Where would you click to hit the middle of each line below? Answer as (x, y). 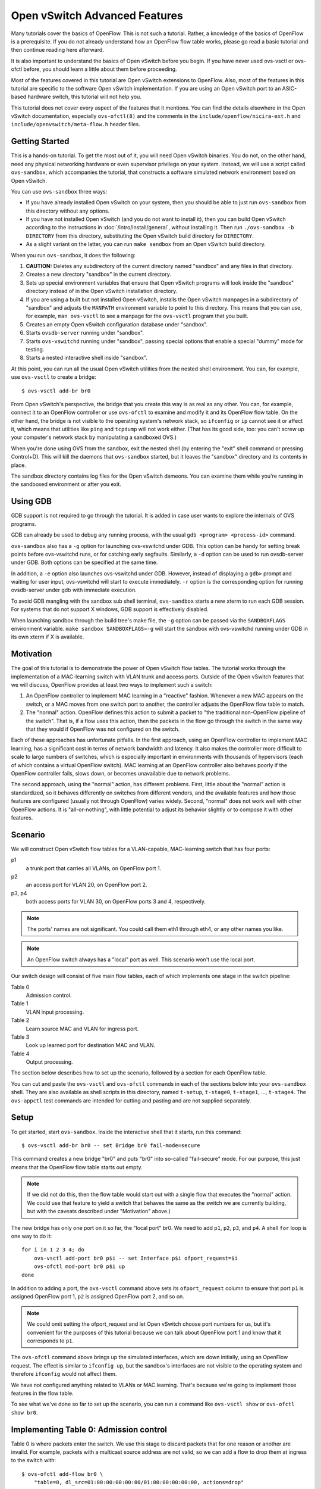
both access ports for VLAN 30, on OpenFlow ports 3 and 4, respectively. (116, 902)
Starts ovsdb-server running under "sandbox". (85, 333)
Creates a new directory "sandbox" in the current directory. (99, 275)
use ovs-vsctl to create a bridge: (53, 377)
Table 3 (20, 1037)
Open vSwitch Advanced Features (97, 15)
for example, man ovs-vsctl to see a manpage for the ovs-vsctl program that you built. (137, 316)
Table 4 (20, 1054)
